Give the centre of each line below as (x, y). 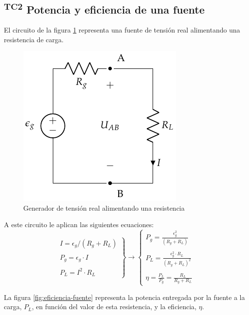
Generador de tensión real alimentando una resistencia (104, 207)
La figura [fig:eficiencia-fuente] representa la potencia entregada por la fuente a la (124, 297)
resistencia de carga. (34, 39)
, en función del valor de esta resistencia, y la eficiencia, (114, 307)
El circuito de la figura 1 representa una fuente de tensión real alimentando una (122, 30)
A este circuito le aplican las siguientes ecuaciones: (79, 224)
